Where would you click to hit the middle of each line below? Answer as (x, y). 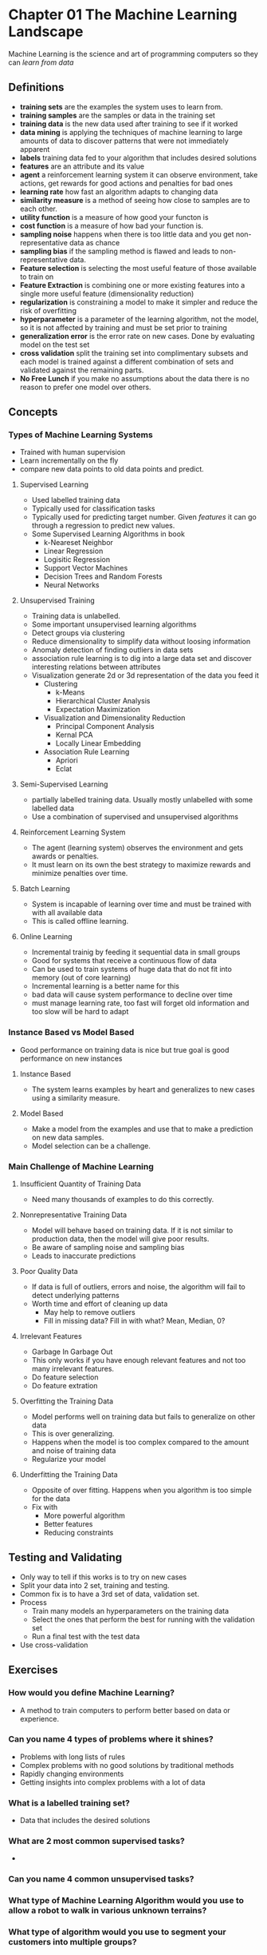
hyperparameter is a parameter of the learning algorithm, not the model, (139, 319)
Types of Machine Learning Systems (80, 435)
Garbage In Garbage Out (72, 1352)
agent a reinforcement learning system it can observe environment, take (139, 174)
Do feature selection (65, 1377)
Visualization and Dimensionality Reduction (114, 718)
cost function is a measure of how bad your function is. (112, 225)
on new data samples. (68, 1137)
